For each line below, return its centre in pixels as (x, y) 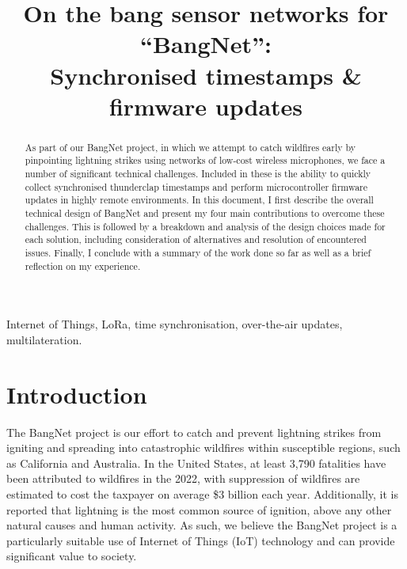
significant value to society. (72, 556)
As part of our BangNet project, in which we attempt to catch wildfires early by (190, 147)
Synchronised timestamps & (206, 75)
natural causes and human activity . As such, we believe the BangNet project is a (202, 525)
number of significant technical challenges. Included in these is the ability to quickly (198, 174)
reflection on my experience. (83, 266)
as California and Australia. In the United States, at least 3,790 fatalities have (196, 463)
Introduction (77, 394)
